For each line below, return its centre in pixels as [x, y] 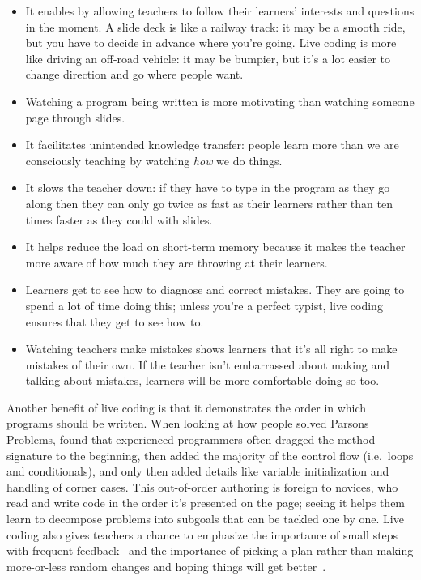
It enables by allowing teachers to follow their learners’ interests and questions [220, 11]
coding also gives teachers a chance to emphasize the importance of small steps [202, 534]
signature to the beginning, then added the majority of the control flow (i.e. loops [210, 455]
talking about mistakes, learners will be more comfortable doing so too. [202, 380]
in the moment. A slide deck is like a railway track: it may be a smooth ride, [215, 26]
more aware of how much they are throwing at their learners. [176, 262]
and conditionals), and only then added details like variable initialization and [198, 471]
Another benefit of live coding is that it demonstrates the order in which [187, 407]
